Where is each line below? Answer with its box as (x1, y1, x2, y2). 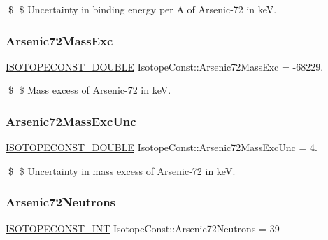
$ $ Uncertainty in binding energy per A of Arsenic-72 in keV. (8, 2, 277, 16)
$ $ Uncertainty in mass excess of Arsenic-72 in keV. (8, 163, 236, 178)
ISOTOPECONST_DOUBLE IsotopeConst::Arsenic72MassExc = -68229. (6, 59, 324, 73)
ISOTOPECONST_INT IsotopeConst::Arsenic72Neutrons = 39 (6, 220, 280, 235)
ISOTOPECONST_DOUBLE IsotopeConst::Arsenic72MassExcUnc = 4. (6, 140, 318, 155)
